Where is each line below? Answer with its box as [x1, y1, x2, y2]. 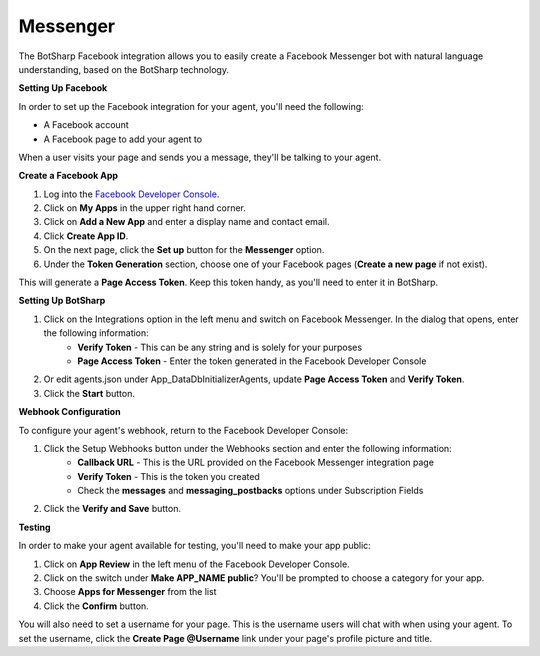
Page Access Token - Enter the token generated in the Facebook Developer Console [77, 355, 427, 367]
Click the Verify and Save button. [43, 503, 182, 515]
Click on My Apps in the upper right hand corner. [43, 202, 247, 214]
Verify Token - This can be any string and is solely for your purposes [77, 341, 363, 353]
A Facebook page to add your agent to [43, 133, 203, 145]
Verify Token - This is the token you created [77, 470, 260, 482]
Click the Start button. [43, 387, 135, 399]
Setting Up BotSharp [18, 295, 106, 307]
